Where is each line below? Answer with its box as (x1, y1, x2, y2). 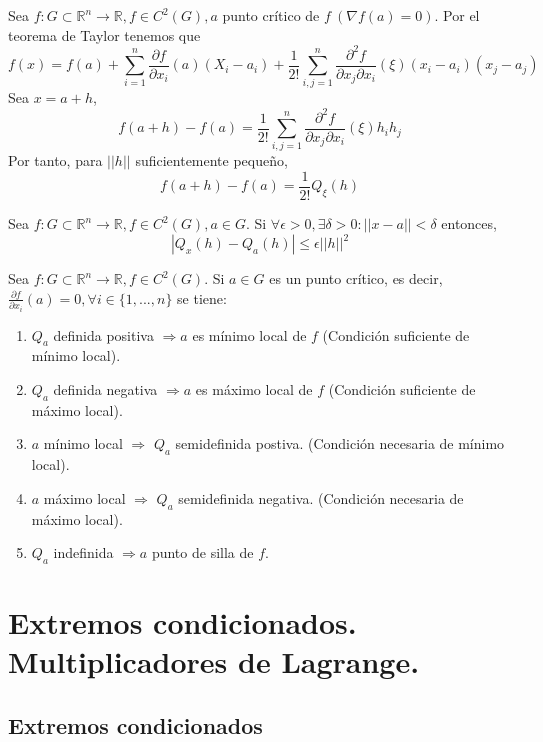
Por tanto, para (8, 150, 103, 171)
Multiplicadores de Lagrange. (8, 641, 420, 682)
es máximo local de (195, 379, 313, 400)
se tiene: (177, 287, 227, 308)
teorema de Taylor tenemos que (8, 24, 201, 45)
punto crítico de (222, 5, 320, 25)
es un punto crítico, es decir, (269, 268, 443, 289)
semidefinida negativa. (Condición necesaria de (178, 487, 464, 508)
